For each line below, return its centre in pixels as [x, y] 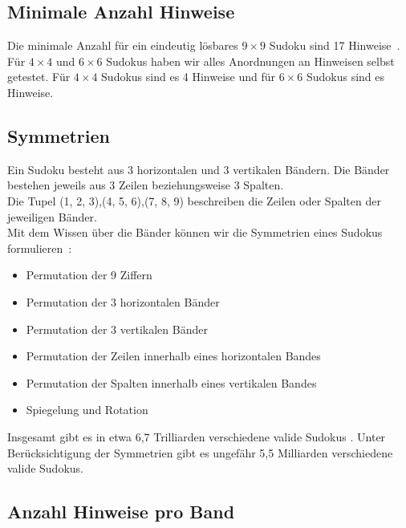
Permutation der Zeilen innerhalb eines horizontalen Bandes [173, 356]
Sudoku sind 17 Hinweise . [335, 45]
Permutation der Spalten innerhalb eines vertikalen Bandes [171, 382]
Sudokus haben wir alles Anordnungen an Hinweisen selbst [250, 61]
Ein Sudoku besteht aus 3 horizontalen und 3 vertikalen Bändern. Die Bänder [199, 169]
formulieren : [40, 248]
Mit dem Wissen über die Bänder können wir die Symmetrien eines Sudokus [195, 232]
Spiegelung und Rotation [87, 410]
